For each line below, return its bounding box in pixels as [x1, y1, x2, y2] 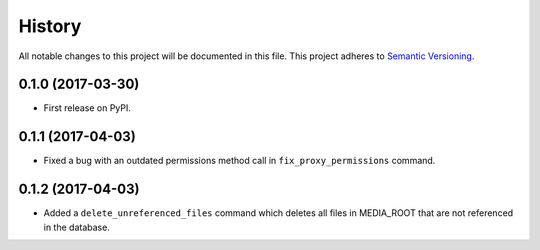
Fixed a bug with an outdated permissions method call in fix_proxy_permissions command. [43, 155, 436, 167]
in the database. [43, 221, 110, 233]
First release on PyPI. [43, 102, 132, 114]
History [18, 15, 82, 37]
